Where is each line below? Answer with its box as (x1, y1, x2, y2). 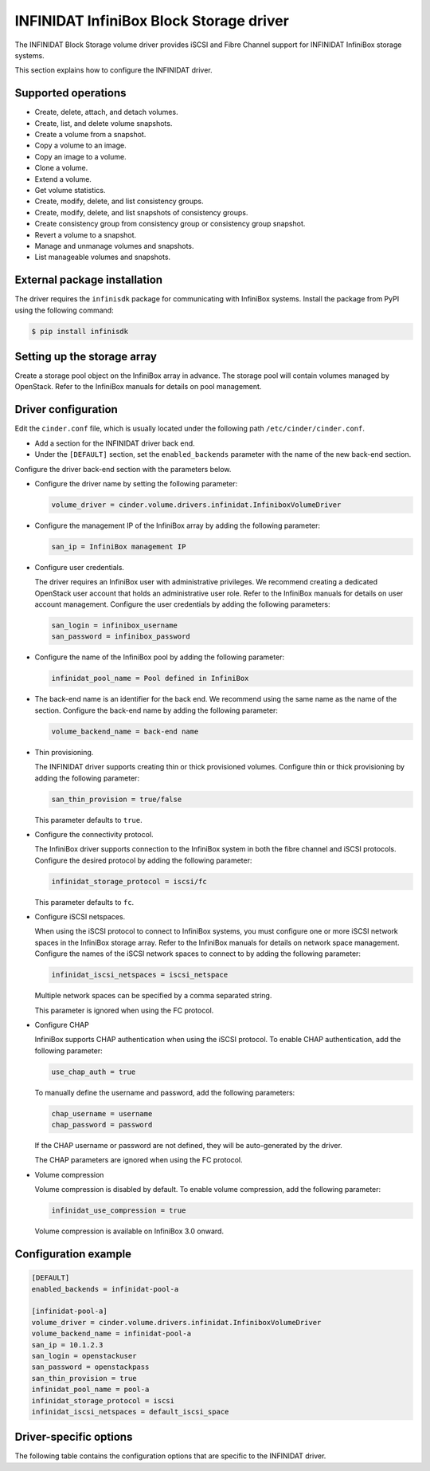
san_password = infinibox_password (51, 632, 190, 641)
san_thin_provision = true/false (51, 794, 182, 804)
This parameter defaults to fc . (34, 897, 135, 907)
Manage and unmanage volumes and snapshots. (34, 241, 194, 250)
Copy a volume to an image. (34, 140, 127, 151)
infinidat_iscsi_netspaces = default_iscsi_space (31, 1407, 229, 1416)
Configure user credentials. (34, 562, 125, 572)
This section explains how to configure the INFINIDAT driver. (14, 65, 213, 75)
